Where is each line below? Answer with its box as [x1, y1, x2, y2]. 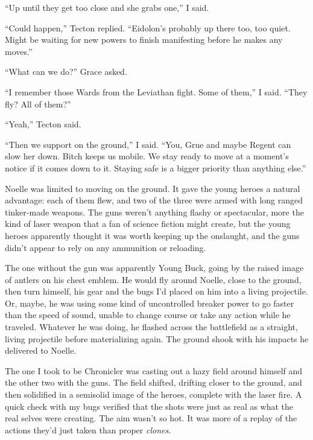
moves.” [5, 45, 33, 57]
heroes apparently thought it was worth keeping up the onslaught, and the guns [5, 229, 300, 241]
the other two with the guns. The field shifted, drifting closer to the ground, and [5, 376, 302, 389]
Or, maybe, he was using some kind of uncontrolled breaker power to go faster [5, 296, 294, 309]
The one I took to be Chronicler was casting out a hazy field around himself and [5, 364, 303, 377]
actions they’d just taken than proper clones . [5, 423, 171, 436]
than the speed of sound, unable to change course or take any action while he [5, 308, 291, 321]
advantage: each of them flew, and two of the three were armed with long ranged [5, 194, 303, 206]
